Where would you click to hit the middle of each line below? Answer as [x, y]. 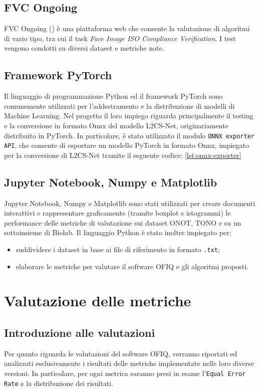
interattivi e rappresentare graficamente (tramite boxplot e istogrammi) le [117, 213]
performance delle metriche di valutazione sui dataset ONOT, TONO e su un [123, 222]
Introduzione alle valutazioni [80, 333]
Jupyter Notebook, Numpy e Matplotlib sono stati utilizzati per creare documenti [130, 203]
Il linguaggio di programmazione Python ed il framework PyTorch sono [113, 96]
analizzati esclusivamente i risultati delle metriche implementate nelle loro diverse [129, 363]
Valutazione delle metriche [98, 301]
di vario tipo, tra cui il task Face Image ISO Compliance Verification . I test [120, 38]
